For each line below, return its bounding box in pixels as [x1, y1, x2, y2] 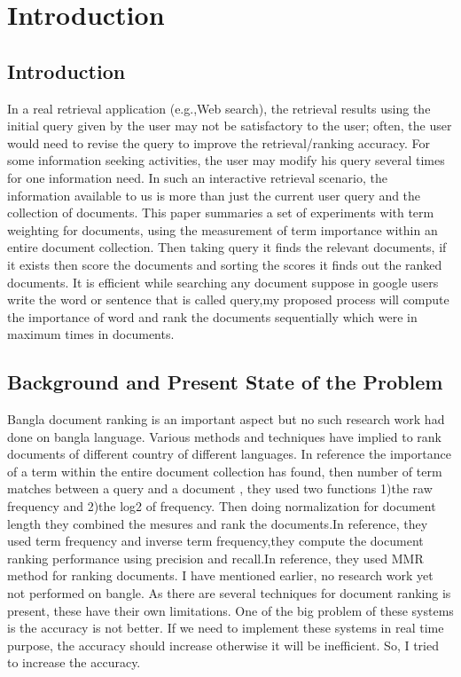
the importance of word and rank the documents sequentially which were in [7, 307, 418, 326]
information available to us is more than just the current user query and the [7, 185, 421, 204]
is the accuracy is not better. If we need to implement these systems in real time [7, 618, 444, 637]
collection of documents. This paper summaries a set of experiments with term [7, 203, 434, 222]
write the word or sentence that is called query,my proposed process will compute [7, 290, 449, 309]
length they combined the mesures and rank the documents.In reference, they [7, 514, 428, 532]
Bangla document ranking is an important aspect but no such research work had [7, 410, 445, 429]
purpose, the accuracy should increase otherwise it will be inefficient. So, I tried [7, 635, 439, 654]
